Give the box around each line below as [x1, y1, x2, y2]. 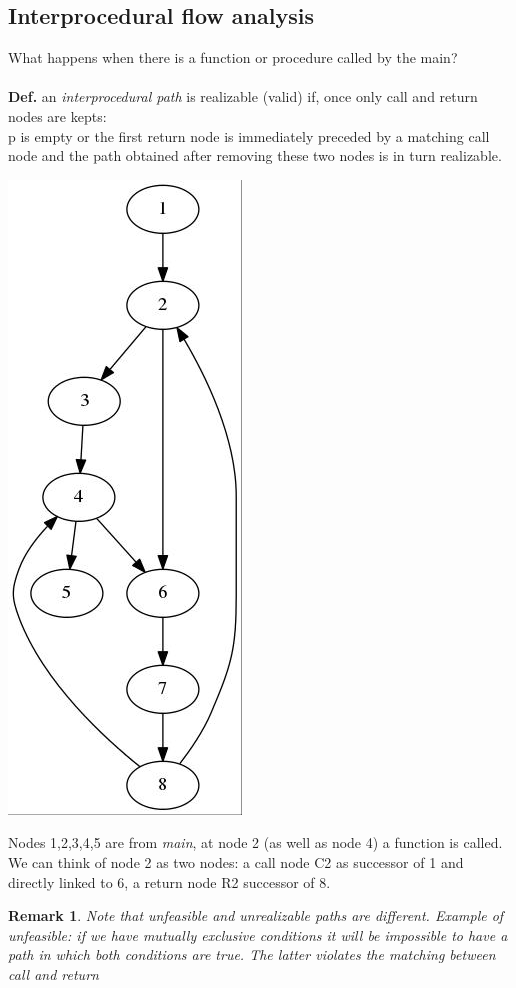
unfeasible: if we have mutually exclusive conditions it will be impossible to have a [8, 924, 508, 945]
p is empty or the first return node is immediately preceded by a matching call [8, 125, 490, 146]
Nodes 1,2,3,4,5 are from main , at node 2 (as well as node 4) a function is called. [8, 832, 503, 853]
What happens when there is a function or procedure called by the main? [8, 47, 458, 68]
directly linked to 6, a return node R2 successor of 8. [8, 871, 331, 892]
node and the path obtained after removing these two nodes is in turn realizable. [8, 145, 502, 166]
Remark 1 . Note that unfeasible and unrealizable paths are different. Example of [8, 905, 504, 926]
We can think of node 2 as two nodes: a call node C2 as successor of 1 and [8, 851, 464, 872]
